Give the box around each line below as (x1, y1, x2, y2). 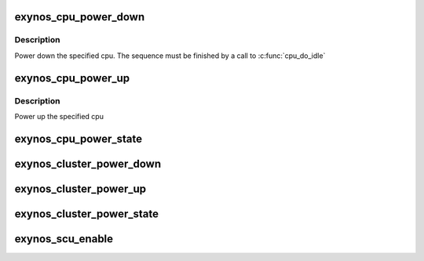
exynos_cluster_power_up (14, 182, 147, 195)
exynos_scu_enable (14, 232, 114, 245)
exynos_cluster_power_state (14, 207, 159, 220)
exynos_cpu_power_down (14, 10, 145, 24)
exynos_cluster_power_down (14, 157, 161, 170)
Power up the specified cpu (14, 111, 104, 121)
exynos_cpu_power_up (14, 71, 130, 85)
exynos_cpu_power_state (14, 132, 143, 145)
